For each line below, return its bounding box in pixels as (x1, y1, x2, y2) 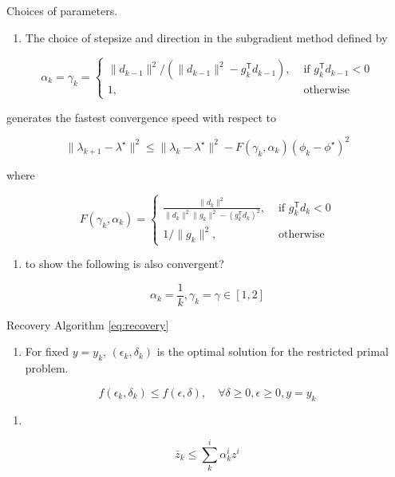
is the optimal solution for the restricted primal (156, 343, 389, 360)
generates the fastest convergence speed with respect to (6, 108, 276, 125)
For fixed (25, 343, 69, 360)
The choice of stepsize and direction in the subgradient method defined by (25, 29, 388, 45)
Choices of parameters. (6, 2, 118, 18)
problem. (25, 360, 69, 376)
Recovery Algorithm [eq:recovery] (6, 316, 169, 333)
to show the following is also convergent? (25, 255, 224, 272)
